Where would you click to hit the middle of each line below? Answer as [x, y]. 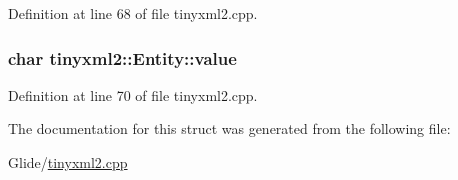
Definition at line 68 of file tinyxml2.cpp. [133, 13]
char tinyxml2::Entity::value [122, 57]
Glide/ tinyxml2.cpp [68, 162]
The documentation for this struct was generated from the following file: [229, 128]
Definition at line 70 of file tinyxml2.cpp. [133, 94]
